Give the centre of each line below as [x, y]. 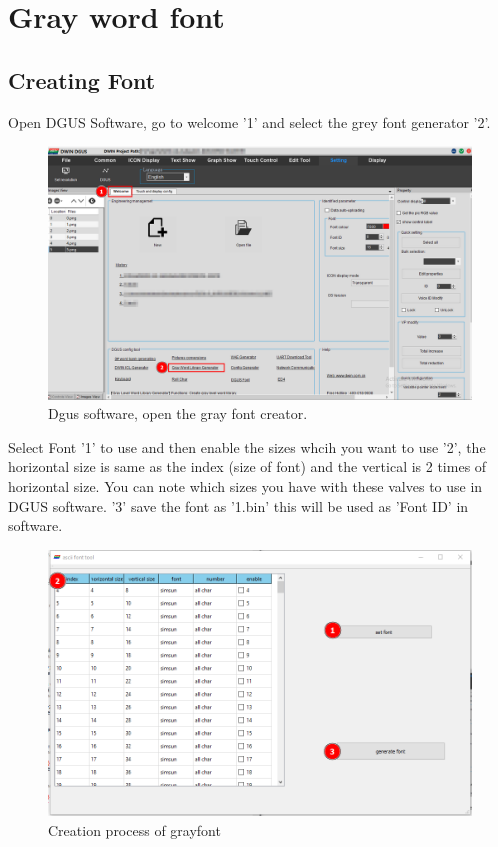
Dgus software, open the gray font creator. [178, 413]
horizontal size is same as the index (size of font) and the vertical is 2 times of [247, 466]
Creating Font [82, 79]
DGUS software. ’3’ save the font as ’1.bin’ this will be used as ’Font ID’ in [238, 505]
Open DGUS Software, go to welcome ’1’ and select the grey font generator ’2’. [249, 121]
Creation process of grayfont [134, 829]
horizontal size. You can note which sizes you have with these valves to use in [245, 485]
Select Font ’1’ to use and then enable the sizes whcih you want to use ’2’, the [247, 446]
